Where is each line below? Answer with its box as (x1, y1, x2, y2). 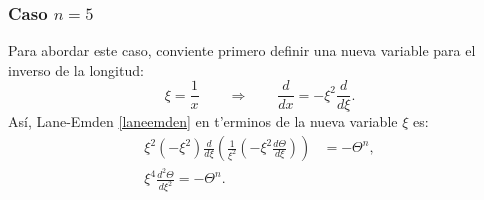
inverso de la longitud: (8, 59, 144, 80)
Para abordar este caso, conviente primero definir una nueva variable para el (8, 40, 476, 61)
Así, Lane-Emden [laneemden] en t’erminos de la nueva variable (8, 111, 398, 132)
